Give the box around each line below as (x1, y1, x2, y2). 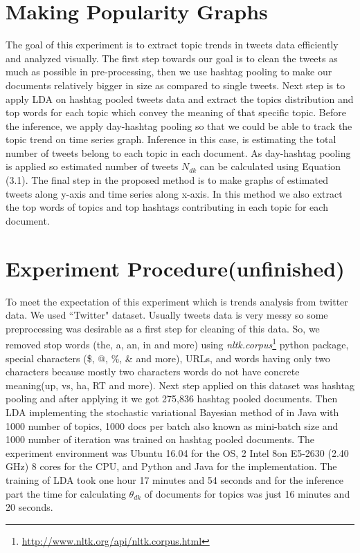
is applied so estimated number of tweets (6, 159, 179, 174)
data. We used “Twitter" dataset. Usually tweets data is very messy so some (6, 308, 328, 322)
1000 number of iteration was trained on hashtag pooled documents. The (6, 432, 315, 447)
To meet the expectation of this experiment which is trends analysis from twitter (6, 294, 348, 308)
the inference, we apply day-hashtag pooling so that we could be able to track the (6, 118, 352, 133)
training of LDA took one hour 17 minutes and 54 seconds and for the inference (6, 472, 344, 487)
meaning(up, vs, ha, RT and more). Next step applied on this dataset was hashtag (6, 377, 354, 392)
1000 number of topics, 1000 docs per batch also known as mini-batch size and (6, 418, 339, 433)
